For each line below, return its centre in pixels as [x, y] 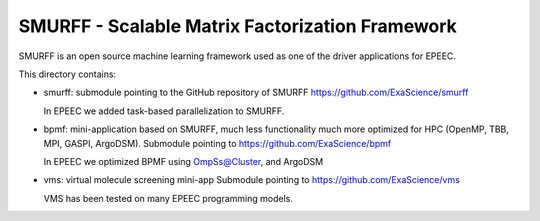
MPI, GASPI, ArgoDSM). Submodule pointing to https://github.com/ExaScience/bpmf [217, 143]
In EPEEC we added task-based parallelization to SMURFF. [164, 111]
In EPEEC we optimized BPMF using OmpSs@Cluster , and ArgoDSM [183, 161]
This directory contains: [67, 74]
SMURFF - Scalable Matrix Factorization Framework [237, 26]
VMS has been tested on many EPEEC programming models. [168, 198]
